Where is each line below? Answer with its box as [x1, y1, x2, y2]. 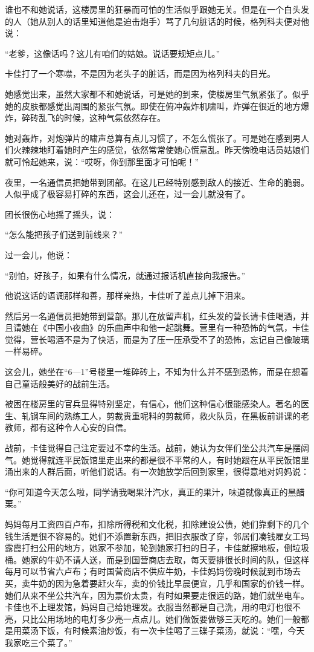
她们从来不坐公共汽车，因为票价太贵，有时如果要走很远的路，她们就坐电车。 [5, 588, 309, 601]
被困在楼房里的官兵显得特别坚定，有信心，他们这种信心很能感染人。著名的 [5, 397, 301, 410]
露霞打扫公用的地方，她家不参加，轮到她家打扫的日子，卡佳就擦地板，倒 [5, 541, 292, 554]
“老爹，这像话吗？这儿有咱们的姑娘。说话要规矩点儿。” [5, 47, 220, 59]
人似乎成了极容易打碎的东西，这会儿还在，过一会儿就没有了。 [5, 187, 250, 200]
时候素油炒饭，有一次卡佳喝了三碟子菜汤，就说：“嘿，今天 [72, 624, 305, 637]
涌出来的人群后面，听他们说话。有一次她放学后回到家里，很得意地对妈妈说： [5, 465, 309, 478]
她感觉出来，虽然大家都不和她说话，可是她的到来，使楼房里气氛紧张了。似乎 [5, 87, 309, 100]
